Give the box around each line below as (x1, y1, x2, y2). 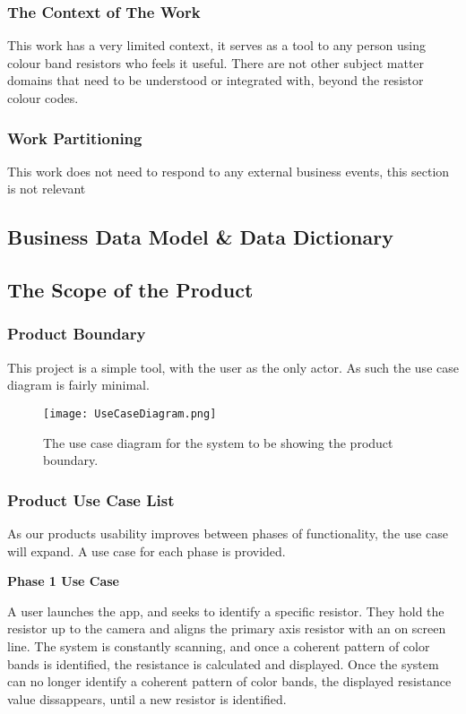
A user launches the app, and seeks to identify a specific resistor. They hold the (7, 601, 444, 620)
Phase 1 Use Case (7, 572, 119, 590)
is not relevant (7, 179, 86, 198)
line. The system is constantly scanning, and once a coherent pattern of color (7, 637, 430, 655)
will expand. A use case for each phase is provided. (7, 541, 286, 560)
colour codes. (7, 89, 79, 107)
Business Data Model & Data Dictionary (7, 223, 393, 251)
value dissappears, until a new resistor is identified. (7, 689, 287, 708)
